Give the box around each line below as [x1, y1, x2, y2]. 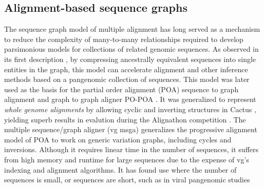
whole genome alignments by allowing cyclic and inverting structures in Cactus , [4, 103, 256, 114]
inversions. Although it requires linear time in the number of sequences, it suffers [4, 144, 259, 155]
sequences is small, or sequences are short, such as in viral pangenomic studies [4, 174, 250, 185]
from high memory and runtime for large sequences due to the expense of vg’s [4, 154, 249, 164]
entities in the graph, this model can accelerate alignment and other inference [4, 64, 248, 74]
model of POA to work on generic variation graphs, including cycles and [4, 134, 232, 144]
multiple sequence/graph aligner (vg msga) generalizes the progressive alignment [4, 124, 257, 135]
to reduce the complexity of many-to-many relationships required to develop [4, 33, 243, 44]
